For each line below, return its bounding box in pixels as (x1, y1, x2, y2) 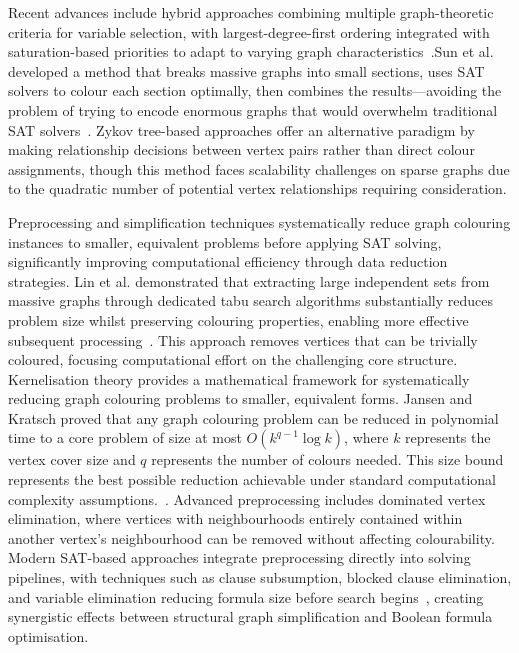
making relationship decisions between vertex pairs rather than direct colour (8, 139, 475, 160)
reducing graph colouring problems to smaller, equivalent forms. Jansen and (8, 388, 473, 409)
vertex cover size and (8, 449, 136, 470)
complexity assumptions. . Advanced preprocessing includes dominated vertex (8, 488, 486, 509)
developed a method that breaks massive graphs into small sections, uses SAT (8, 60, 485, 81)
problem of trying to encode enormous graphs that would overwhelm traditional (8, 99, 498, 120)
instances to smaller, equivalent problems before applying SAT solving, (8, 231, 442, 252)
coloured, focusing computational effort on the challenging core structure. (8, 349, 458, 370)
